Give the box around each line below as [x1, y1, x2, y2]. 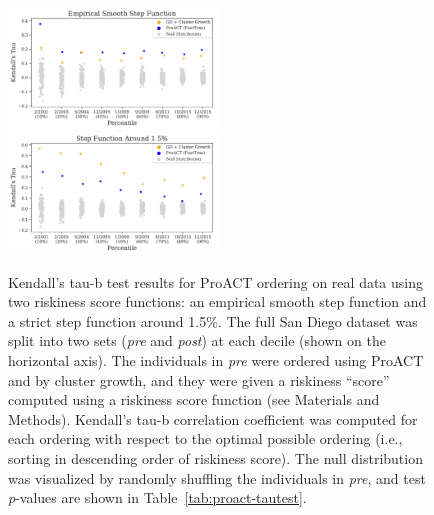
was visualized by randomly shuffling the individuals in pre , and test [8, 467, 426, 488]
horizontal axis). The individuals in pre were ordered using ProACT [8, 350, 424, 370]
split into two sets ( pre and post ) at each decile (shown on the [8, 330, 386, 351]
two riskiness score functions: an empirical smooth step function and [8, 291, 427, 312]
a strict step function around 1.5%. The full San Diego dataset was [8, 310, 418, 331]
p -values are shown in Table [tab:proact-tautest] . [8, 487, 307, 508]
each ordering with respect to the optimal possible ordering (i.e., [8, 428, 403, 449]
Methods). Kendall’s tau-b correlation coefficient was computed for [8, 408, 418, 429]
